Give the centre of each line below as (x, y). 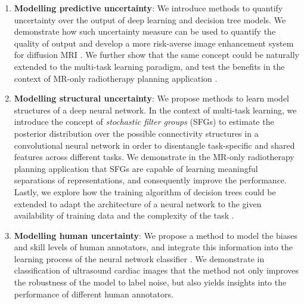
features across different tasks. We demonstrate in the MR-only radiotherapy (154, 157)
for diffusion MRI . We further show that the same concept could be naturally (156, 55)
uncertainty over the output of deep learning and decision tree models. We (150, 19)
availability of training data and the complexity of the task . (124, 215)
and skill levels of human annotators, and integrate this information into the (153, 247)
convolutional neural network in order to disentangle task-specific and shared (154, 145)
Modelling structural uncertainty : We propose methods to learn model (151, 98)
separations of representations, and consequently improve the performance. (150, 180)
